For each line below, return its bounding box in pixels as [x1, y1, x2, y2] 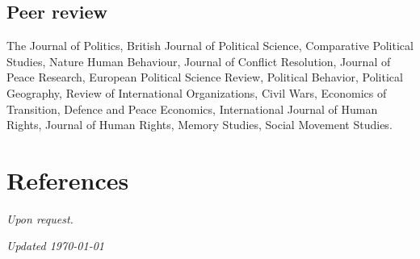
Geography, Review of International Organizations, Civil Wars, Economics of [6, 84, 387, 101]
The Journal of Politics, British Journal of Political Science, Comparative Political [6, 37, 414, 54]
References [6, 163, 129, 196]
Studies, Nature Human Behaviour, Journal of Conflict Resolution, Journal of [6, 52, 391, 69]
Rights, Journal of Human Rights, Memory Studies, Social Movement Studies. [6, 116, 393, 133]
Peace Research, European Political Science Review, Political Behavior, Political [6, 69, 403, 86]
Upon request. [6, 210, 73, 227]
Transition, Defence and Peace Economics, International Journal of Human [6, 100, 378, 117]
